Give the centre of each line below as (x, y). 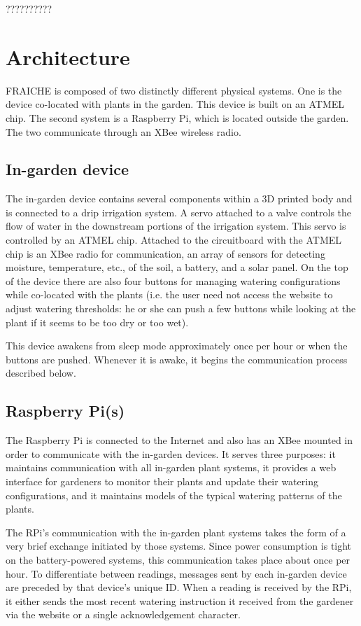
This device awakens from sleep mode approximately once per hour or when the (177, 346)
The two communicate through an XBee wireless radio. (123, 131)
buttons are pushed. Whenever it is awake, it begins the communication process (177, 359)
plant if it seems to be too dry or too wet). (97, 322)
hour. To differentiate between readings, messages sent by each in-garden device (176, 573)
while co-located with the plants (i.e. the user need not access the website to (169, 294)
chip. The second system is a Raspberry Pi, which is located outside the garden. (177, 117)
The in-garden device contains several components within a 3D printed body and (179, 199)
